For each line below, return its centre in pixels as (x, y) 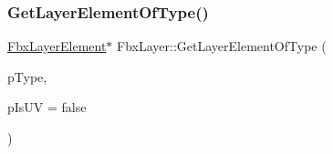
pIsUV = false (47, 107)
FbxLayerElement (57, 46)
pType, (27, 76)
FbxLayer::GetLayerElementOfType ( (222, 46)
